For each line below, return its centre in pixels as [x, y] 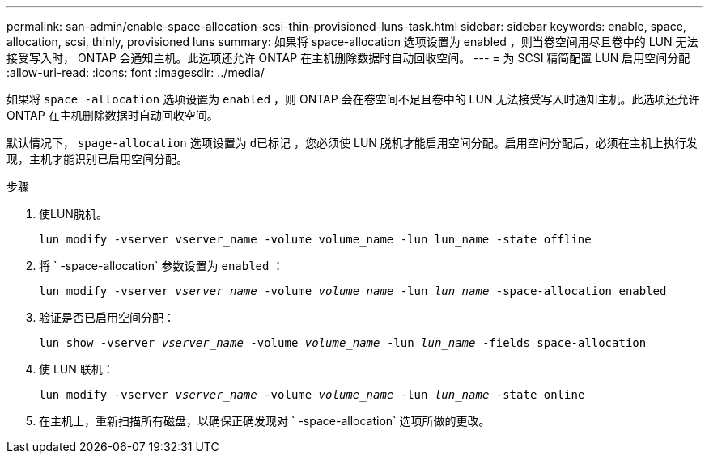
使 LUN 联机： [76, 369]
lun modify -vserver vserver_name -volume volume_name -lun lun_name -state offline [315, 239]
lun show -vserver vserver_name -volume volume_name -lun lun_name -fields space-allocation [343, 343]
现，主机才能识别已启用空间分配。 [97, 159]
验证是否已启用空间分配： [107, 317]
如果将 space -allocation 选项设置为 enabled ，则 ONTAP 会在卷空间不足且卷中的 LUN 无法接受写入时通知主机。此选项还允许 [353, 99]
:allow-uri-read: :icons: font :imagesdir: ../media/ [136, 72]
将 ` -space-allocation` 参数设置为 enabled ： [161, 266]
